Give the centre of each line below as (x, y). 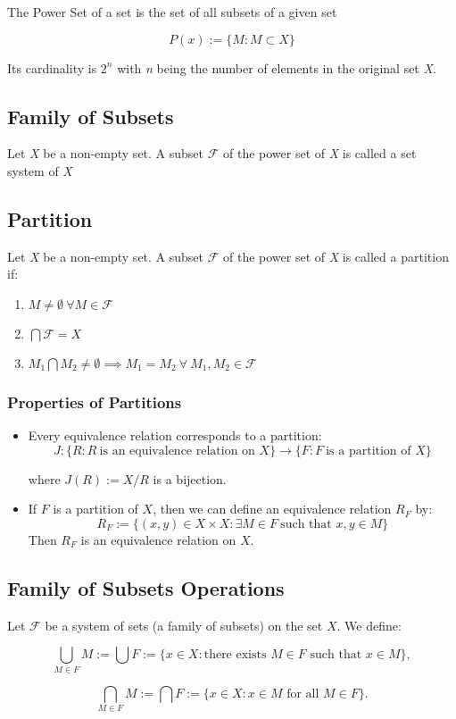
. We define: (369, 625)
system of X (40, 170)
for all (303, 694)
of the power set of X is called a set (320, 153)
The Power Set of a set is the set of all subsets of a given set (172, 12)
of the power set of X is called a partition (336, 256)
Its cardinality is (52, 67)
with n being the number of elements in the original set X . (277, 67)
